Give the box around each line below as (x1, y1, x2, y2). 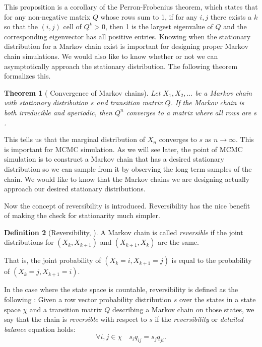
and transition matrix (96, 97, 163, 108)
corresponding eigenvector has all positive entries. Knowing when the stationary (4, 31, 251, 41)
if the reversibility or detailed (155, 314, 243, 324)
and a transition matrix (29, 304, 102, 314)
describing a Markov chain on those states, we (112, 304, 254, 314)
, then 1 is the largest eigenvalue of (105, 21, 213, 32)
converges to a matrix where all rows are (126, 107, 251, 117)
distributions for (4, 237, 54, 247)
